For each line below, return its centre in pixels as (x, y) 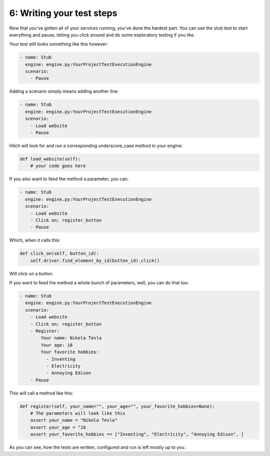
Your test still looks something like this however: (59, 44)
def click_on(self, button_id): (59, 254)
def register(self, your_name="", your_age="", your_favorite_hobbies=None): (117, 406)
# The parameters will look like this (78, 413)
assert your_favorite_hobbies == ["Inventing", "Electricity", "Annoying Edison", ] (137, 434)
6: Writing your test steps (63, 13)
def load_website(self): (50, 159)
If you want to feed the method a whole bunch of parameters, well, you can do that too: (99, 283)
